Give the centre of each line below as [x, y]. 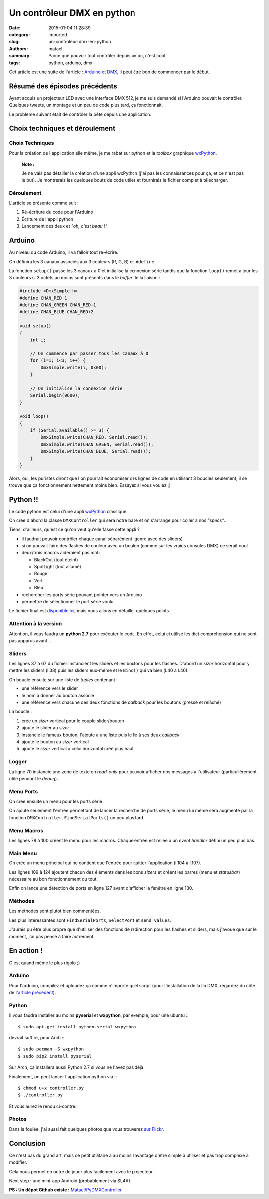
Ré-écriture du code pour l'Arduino [57, 212]
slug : [14, 42]
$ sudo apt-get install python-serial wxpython [77, 1027]
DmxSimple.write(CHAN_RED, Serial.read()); [95, 437]
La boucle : [21, 712]
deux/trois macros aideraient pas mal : [61, 553]
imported [58, 34]
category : [20, 34]
